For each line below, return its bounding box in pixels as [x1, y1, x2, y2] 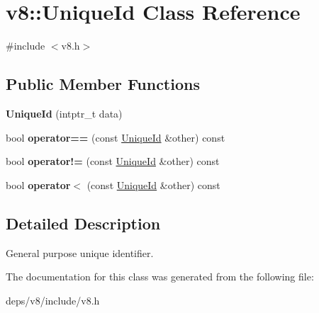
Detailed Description [6, 212, 161, 234]
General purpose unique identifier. [6, 245, 154, 260]
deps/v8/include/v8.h [6, 292, 100, 307]
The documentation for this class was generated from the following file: [6, 269, 314, 284]
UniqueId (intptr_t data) [6, 106, 123, 120]
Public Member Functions [6, 73, 200, 95]
